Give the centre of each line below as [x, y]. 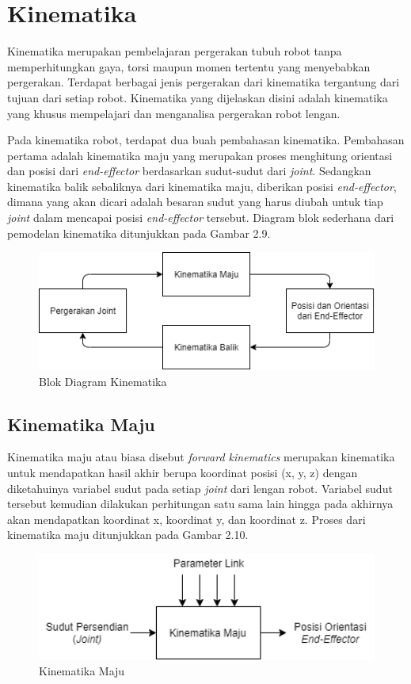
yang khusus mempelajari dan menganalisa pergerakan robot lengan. [174, 113]
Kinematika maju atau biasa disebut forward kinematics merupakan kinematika [201, 457]
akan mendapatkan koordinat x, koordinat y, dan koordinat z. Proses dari [186, 519]
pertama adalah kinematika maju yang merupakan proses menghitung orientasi [200, 155]
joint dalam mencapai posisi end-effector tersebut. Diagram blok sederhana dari [201, 218]
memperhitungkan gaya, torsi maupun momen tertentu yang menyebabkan [189, 66]
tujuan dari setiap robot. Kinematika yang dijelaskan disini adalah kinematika [198, 97]
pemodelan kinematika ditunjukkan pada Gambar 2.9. [139, 233]
